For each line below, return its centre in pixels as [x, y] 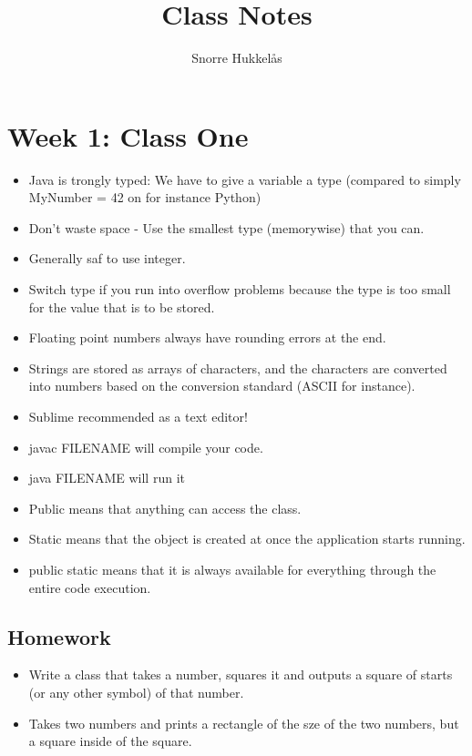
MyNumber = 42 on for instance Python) [145, 197]
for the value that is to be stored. [122, 306]
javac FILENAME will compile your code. [146, 447]
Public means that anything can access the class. [165, 508]
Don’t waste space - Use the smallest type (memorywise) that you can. [226, 227]
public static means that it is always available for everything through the [232, 569]
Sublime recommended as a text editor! [138, 416]
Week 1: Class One [128, 135]
